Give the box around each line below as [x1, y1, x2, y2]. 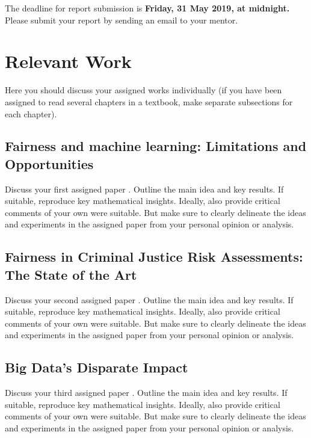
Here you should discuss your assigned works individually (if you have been [5, 84, 282, 96]
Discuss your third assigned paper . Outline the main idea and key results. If [5, 386, 288, 399]
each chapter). [5, 107, 57, 120]
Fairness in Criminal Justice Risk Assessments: [5, 247, 303, 266]
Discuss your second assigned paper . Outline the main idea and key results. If [5, 293, 294, 306]
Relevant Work [5, 49, 132, 73]
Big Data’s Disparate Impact [5, 358, 188, 377]
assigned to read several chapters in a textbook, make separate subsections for [5, 95, 293, 108]
